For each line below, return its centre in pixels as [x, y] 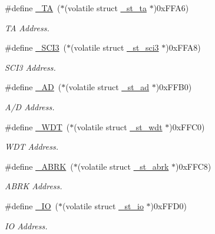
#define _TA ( [33, 8]
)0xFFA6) [171, 8]
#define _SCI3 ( [36, 47]
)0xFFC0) [187, 126]
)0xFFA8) [183, 47]
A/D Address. [30, 106]
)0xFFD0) [168, 205]
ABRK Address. [34, 186]
